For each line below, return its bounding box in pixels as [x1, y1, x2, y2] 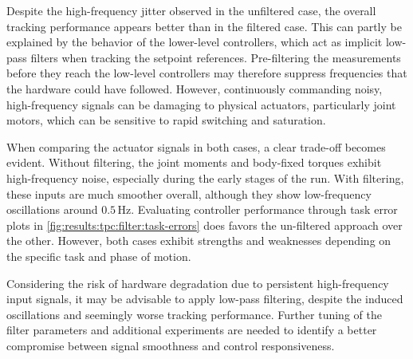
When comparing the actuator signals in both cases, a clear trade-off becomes [6, 138, 386, 155]
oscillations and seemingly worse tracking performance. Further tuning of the [6, 306, 382, 322]
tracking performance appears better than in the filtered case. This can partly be [6, 18, 402, 34]
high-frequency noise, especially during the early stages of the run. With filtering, [6, 169, 404, 186]
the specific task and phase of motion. [6, 247, 191, 264]
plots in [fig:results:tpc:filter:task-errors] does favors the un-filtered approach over [6, 216, 403, 233]
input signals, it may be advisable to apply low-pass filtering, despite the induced [6, 290, 403, 307]
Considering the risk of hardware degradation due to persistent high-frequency [6, 274, 389, 291]
